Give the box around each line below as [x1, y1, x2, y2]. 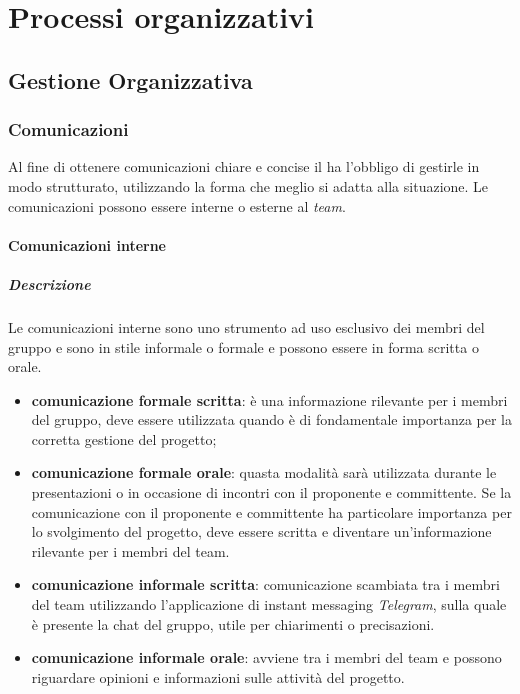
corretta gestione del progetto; [31, 428, 217, 449]
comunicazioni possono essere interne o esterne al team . [8, 195, 346, 216]
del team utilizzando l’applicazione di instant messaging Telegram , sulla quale [31, 594, 507, 615]
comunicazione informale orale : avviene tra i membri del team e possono [31, 647, 502, 668]
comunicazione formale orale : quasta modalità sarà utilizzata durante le [31, 462, 497, 483]
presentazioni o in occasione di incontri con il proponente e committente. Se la [31, 482, 512, 503]
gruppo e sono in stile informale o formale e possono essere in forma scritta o [8, 336, 479, 357]
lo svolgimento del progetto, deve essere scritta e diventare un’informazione [31, 521, 492, 542]
